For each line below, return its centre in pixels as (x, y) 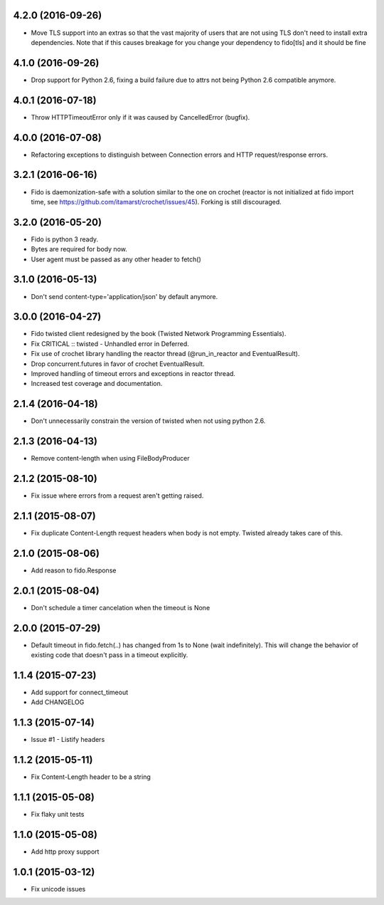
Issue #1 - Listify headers (68, 740)
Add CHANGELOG (58, 702)
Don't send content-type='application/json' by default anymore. (124, 296)
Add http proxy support (65, 852)
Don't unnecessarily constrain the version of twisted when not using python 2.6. (148, 421)
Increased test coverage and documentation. (97, 384)
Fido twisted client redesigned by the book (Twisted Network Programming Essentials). (159, 334)
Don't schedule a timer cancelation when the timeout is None (121, 607)
